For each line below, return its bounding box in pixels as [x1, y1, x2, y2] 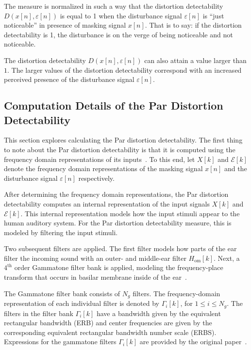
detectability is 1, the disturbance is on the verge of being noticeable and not [4, 29, 233, 39]
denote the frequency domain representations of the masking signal [4, 163, 203, 174]
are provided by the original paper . [139, 336, 247, 347]
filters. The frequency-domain [133, 288, 220, 298]
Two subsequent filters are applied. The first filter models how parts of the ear [4, 243, 237, 254]
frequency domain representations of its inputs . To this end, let [4, 154, 195, 164]
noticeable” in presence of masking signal [4, 20, 126, 30]
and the [224, 163, 247, 174]
